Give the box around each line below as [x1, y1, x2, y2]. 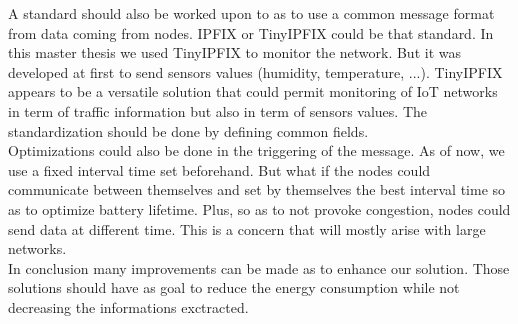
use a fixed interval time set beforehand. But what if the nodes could [8, 159, 431, 180]
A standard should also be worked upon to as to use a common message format [8, 3, 495, 23]
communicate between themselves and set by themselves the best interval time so [8, 179, 506, 200]
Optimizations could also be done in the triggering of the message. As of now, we [8, 140, 505, 161]
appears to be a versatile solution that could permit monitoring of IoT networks [8, 81, 498, 102]
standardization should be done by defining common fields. [8, 120, 369, 141]
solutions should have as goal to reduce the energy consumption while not [8, 277, 460, 298]
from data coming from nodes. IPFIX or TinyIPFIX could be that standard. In [8, 22, 494, 43]
